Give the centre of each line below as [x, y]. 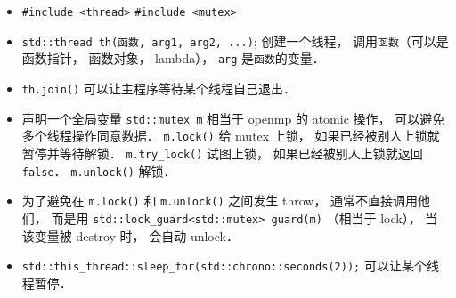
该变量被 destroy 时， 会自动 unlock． [130, 235]
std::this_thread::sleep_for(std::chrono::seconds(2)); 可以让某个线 [230, 266]
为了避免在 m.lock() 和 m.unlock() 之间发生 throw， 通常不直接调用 [220, 201]
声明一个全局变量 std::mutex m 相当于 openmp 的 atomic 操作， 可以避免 [233, 118]
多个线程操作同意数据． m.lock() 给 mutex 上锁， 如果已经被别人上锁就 [231, 136]
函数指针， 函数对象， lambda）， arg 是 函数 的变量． [173, 58]
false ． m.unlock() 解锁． [99, 170]
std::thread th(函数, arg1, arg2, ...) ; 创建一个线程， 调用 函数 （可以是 [235, 40]
